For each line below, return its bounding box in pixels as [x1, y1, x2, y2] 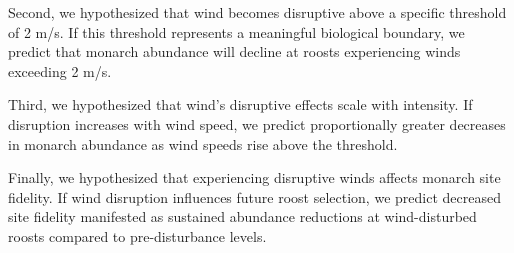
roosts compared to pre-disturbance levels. [8, 225, 267, 246]
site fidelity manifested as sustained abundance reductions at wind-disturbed [8, 206, 477, 227]
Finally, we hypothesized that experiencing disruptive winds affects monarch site [8, 167, 501, 188]
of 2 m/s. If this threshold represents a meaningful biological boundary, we [8, 21, 465, 42]
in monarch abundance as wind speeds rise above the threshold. [8, 133, 398, 154]
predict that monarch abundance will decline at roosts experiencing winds [8, 41, 461, 62]
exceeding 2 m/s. [8, 60, 112, 81]
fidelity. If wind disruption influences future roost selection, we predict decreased [8, 186, 501, 207]
